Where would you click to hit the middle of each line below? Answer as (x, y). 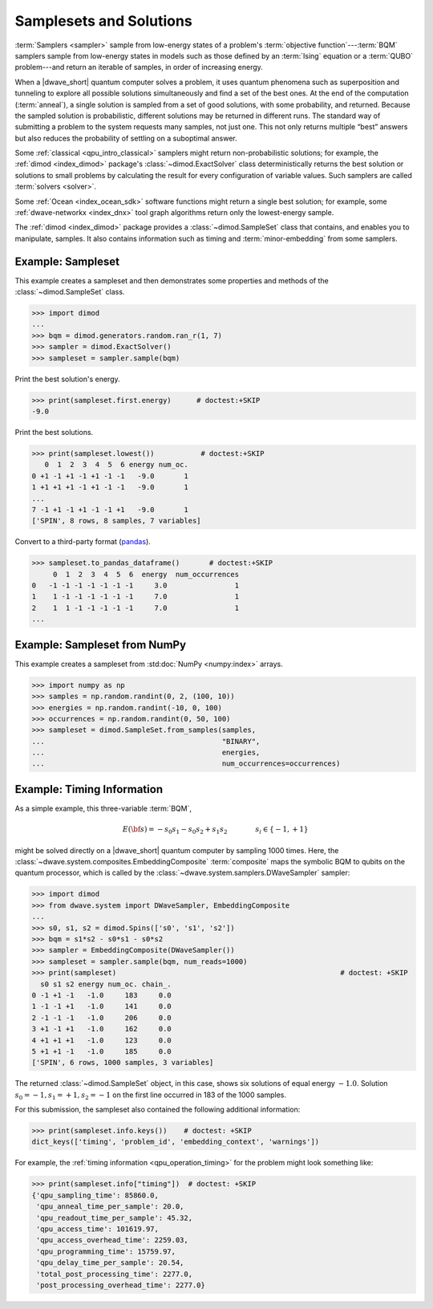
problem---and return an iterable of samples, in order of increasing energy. (139, 67)
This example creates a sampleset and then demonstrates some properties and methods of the (172, 280)
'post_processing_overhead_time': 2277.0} (121, 1285)
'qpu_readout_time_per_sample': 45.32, (114, 1218)
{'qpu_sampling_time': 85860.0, (95, 1195)
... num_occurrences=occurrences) (186, 764)
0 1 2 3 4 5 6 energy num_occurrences (146, 574)
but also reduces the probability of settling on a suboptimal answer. (126, 138)
